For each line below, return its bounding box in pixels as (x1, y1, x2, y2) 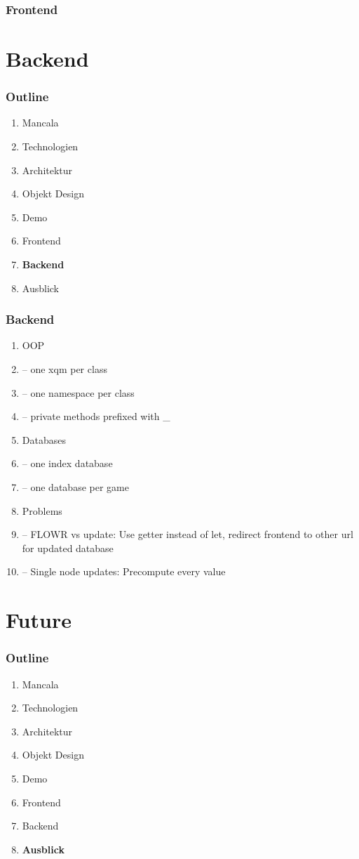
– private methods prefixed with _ (22, 409, 170, 424)
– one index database (22, 456, 113, 471)
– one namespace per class (22, 385, 135, 400)
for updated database (22, 540, 114, 555)
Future (6, 605, 72, 634)
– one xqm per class (22, 362, 107, 376)
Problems (22, 503, 62, 518)
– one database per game (22, 479, 129, 494)
